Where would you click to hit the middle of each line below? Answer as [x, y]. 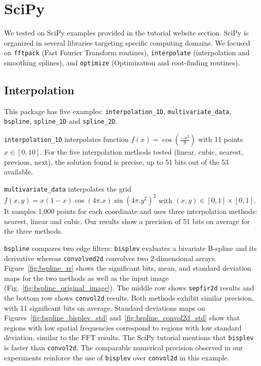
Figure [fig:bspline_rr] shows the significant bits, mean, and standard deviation [128, 268]
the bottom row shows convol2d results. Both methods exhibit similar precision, [129, 298]
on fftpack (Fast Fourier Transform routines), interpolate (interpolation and [127, 52]
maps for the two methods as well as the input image [87, 278]
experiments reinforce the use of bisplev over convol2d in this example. [117, 357]
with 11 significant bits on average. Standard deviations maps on [105, 307]
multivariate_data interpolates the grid [68, 188]
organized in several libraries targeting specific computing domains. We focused [127, 42]
